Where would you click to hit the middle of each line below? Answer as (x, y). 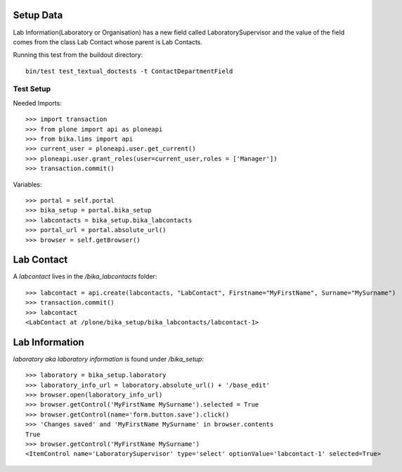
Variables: (27, 184)
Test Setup (32, 89)
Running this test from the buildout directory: (78, 55)
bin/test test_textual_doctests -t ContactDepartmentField (129, 71)
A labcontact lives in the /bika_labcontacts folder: (85, 276)
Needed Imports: (38, 103)
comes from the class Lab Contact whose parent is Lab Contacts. (108, 42)
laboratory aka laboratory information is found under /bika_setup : (108, 359)
